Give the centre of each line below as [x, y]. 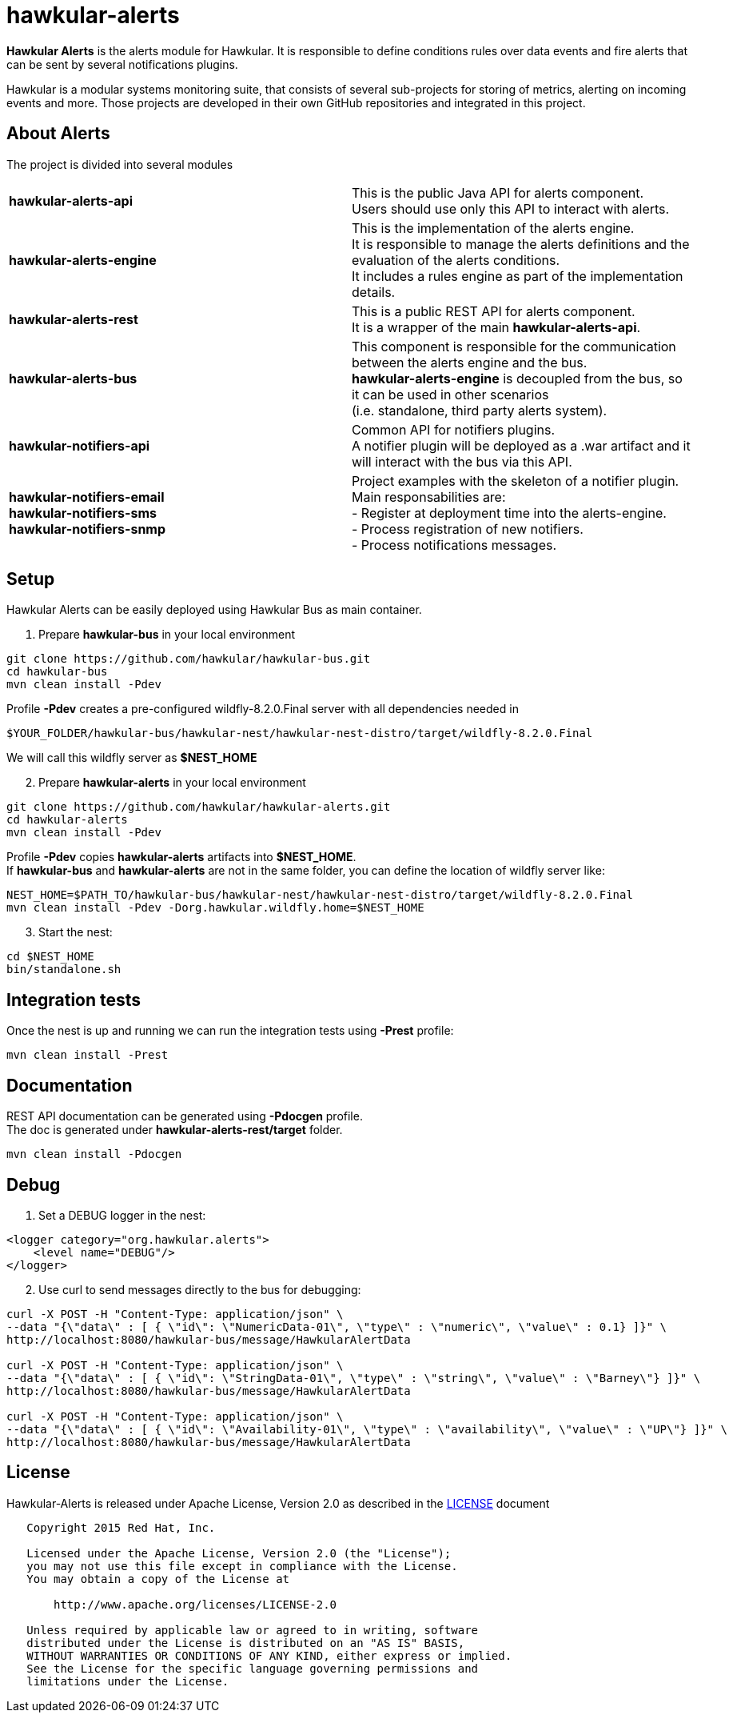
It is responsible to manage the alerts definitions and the [521, 244]
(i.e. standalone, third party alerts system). [480, 410]
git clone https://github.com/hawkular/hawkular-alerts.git [199, 807]
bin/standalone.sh [64, 970]
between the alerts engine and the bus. [470, 362]
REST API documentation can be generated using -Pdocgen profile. [185, 1116]
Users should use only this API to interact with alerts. [511, 208]
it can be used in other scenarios [450, 394]
